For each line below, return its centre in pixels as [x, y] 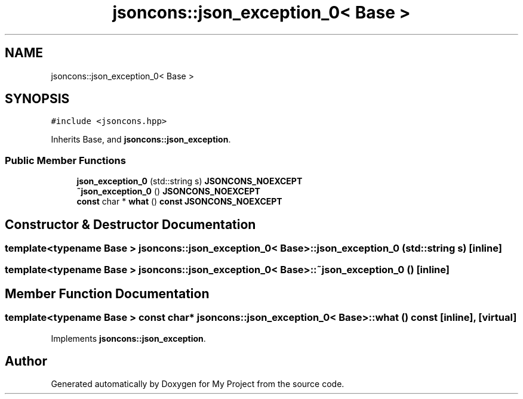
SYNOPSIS [37, 99]
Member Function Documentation [107, 293]
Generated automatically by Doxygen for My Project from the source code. [198, 384]
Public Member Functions [65, 160]
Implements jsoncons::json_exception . [128, 338]
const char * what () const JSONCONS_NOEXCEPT [179, 202]
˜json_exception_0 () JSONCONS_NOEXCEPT [168, 191]
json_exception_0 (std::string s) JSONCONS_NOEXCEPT [190, 181]
